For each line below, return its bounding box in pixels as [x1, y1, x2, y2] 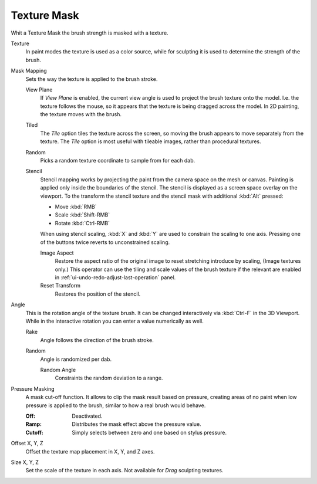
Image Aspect [40, 249, 74, 256]
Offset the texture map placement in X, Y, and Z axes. [25, 448, 155, 455]
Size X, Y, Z [11, 458, 39, 466]
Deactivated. [72, 412, 103, 419]
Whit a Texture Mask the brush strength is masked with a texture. [11, 29, 168, 36]
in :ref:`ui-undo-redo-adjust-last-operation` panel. [55, 274, 176, 281]
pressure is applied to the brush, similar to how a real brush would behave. [25, 402, 206, 409]
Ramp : [25, 421, 42, 428]
